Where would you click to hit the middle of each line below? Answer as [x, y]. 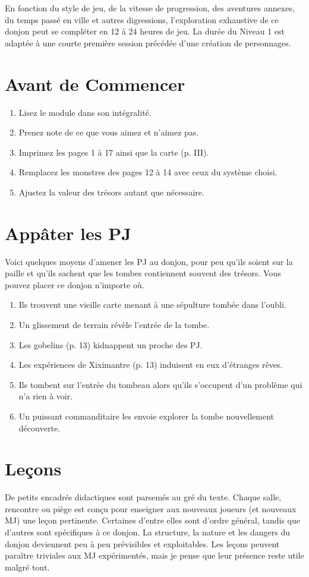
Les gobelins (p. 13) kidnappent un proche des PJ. [111, 344]
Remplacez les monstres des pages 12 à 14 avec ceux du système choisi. [148, 172]
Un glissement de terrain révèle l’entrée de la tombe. [114, 324]
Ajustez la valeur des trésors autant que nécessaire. [111, 192]
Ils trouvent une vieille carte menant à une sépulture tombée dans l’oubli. [152, 305]
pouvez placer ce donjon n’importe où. [75, 284]
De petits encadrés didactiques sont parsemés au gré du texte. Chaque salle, [143, 497]
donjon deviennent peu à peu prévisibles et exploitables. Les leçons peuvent [142, 543]
